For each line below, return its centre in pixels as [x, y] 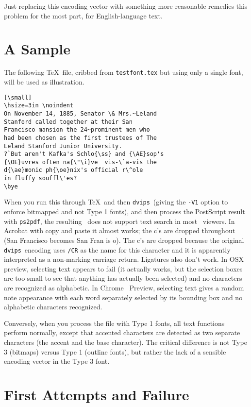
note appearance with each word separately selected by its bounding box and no [123, 297]
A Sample [37, 49]
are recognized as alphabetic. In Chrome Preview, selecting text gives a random [124, 287]
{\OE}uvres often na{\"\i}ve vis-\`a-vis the [80, 162]
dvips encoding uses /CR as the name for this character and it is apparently [117, 249]
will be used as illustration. [44, 81]
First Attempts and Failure [97, 394]
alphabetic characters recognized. [53, 307]
